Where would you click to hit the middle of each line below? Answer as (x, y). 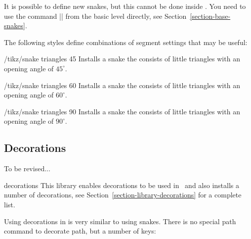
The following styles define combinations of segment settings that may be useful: (126, 42)
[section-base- (210, 16)
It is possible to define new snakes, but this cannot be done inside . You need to (125, 6)
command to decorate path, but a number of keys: (80, 231)
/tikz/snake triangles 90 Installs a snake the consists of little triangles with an (122, 111)
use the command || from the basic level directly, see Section (95, 16)
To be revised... (27, 168)
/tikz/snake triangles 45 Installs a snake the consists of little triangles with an (122, 59)
